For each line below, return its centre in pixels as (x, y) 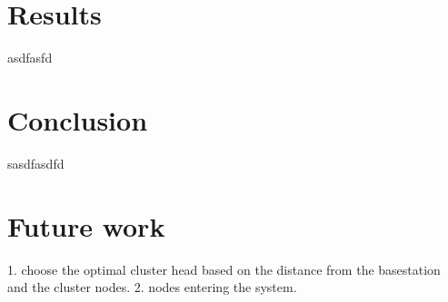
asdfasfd (30, 58)
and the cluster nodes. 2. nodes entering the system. (152, 287)
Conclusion (78, 119)
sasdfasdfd (36, 163)
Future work (86, 225)
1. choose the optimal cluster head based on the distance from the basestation (224, 269)
